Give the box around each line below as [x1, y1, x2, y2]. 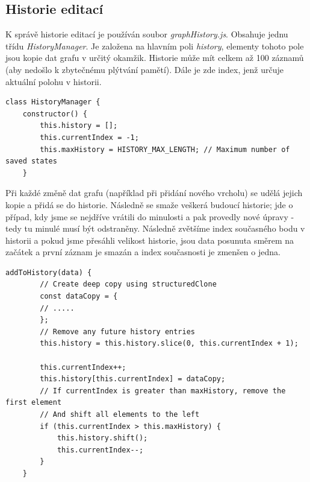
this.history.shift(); [57, 434, 148, 443]
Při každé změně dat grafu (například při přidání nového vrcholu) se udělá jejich [5, 186, 303, 199]
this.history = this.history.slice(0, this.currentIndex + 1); [40, 339, 299, 348]
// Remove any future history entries [40, 327, 195, 336]
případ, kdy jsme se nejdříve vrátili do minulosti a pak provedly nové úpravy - [5, 210, 294, 223]
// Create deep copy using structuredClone [40, 280, 217, 289]
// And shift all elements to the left [40, 410, 200, 419]
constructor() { [22, 109, 88, 118]
